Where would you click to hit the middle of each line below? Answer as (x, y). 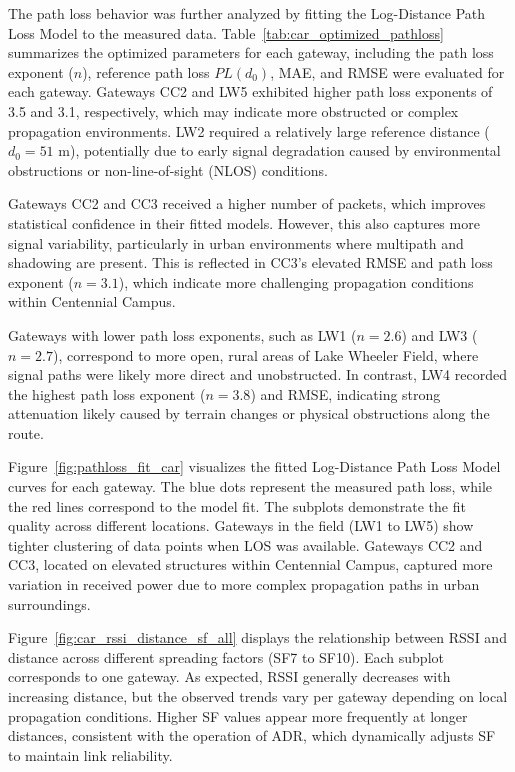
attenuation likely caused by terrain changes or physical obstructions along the (249, 413)
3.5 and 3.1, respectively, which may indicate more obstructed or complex (233, 110)
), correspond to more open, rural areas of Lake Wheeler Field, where (265, 354)
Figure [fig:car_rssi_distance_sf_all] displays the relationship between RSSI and (257, 637)
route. (26, 432)
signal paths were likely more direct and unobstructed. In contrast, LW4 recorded (257, 374)
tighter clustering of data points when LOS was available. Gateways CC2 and (245, 544)
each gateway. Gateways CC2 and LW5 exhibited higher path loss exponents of (250, 91)
